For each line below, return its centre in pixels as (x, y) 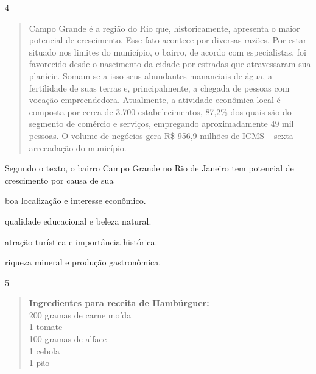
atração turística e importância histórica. (81, 241)
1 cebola (44, 351)
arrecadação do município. (78, 147)
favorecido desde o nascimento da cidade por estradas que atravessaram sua (170, 64)
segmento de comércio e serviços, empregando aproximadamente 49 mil (161, 124)
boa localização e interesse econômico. (75, 200)
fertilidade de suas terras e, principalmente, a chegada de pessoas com (159, 88)
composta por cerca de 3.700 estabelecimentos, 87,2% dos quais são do (160, 111)
